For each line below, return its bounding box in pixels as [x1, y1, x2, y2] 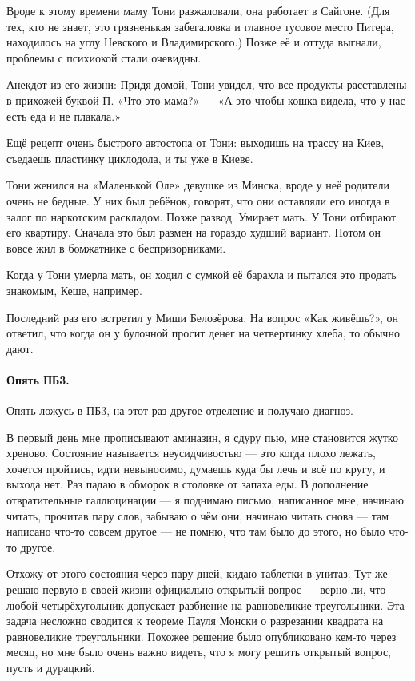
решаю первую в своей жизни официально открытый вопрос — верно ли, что [6, 581, 386, 598]
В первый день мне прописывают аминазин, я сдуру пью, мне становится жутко [6, 428, 398, 445]
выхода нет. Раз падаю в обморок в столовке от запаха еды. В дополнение [6, 476, 369, 492]
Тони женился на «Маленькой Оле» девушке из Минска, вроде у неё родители [6, 177, 389, 193]
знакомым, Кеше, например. [6, 281, 142, 298]
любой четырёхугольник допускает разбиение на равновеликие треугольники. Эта [6, 596, 405, 613]
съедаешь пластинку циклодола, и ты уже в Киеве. [6, 149, 253, 166]
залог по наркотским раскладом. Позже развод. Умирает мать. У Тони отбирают [6, 208, 397, 225]
